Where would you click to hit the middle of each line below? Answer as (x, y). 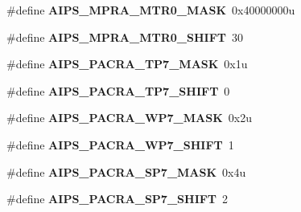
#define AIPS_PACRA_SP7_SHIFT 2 (118, 199)
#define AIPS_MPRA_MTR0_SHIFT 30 (125, 37)
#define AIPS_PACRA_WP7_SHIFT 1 (120, 144)
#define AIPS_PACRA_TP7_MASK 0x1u (127, 64)
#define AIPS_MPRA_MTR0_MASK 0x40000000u (151, 10)
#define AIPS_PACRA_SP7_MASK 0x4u (126, 171)
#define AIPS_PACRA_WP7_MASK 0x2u (129, 118)
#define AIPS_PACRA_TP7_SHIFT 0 (118, 90)
